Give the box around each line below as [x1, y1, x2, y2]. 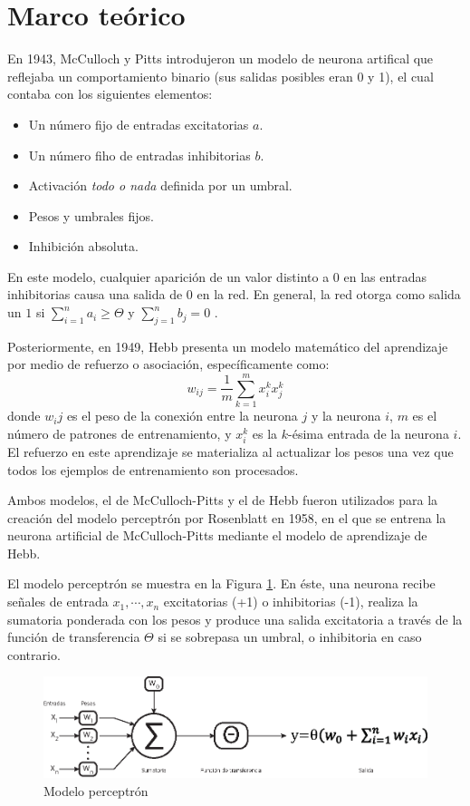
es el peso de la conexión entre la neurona [66, 406, 298, 425]
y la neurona [311, 406, 381, 425]
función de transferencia [7, 627, 140, 646]
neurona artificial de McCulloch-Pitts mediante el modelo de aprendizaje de [7, 526, 427, 545]
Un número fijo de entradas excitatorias [28, 114, 249, 133]
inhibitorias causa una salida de [7, 285, 183, 304]
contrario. [7, 645, 61, 664]
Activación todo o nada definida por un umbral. [28, 176, 293, 195]
